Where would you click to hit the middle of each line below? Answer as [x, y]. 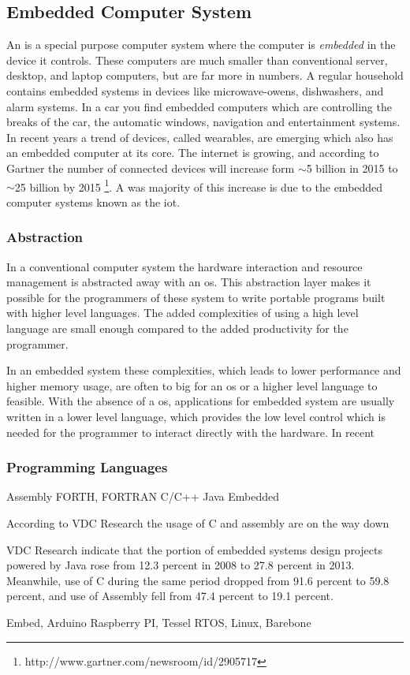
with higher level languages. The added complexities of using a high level [183, 313]
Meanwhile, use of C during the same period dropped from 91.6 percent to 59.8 [198, 580]
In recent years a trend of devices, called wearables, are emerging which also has [200, 137]
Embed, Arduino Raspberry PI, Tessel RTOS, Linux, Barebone [159, 622]
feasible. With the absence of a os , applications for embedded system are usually [201, 401]
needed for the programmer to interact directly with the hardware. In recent [191, 432]
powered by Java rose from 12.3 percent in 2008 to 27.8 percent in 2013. [181, 565]
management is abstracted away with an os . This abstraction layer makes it [189, 282]
